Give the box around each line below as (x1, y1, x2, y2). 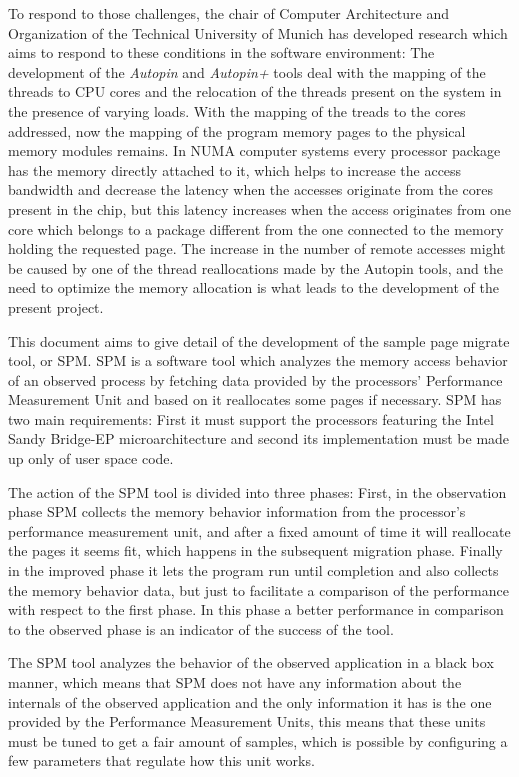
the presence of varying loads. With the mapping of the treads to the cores (8, 100, 466, 121)
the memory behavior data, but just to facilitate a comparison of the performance (8, 579, 509, 600)
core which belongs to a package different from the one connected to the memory (8, 218, 504, 239)
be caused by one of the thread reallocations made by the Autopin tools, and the (8, 257, 503, 278)
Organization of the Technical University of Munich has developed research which (8, 22, 508, 43)
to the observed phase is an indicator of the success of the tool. (8, 618, 394, 639)
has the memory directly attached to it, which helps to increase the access (8, 159, 462, 180)
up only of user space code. (8, 448, 174, 469)
